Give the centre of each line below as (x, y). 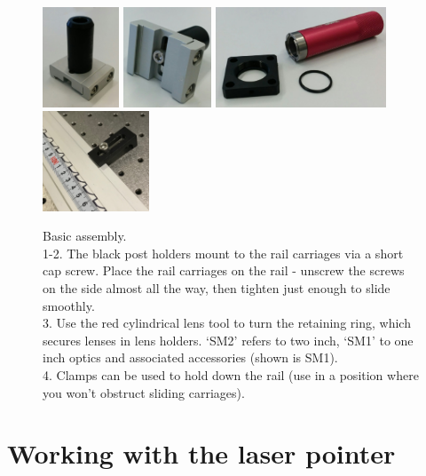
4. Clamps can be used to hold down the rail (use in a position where (231, 375)
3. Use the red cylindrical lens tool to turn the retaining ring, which (227, 323)
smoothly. (69, 305)
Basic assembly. (85, 236)
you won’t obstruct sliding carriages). (144, 392)
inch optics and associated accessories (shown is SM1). (190, 357)
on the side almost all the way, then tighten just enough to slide (217, 288)
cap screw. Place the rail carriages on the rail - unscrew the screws (224, 270)
